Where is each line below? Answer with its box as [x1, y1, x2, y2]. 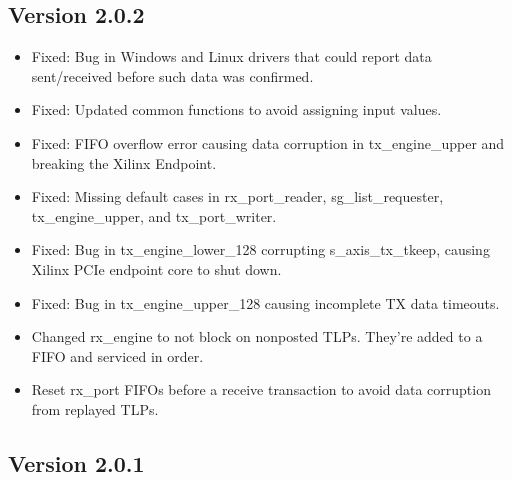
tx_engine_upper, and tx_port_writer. [31, 205, 277, 226]
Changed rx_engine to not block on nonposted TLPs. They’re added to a [31, 326, 483, 347]
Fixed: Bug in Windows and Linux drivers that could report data [31, 46, 432, 67]
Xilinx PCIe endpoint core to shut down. [31, 258, 282, 279]
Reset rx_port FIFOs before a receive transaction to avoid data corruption [31, 379, 491, 400]
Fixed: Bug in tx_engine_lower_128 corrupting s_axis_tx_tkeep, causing [31, 239, 490, 260]
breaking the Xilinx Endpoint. [31, 152, 217, 173]
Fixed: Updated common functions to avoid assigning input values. [31, 99, 442, 120]
